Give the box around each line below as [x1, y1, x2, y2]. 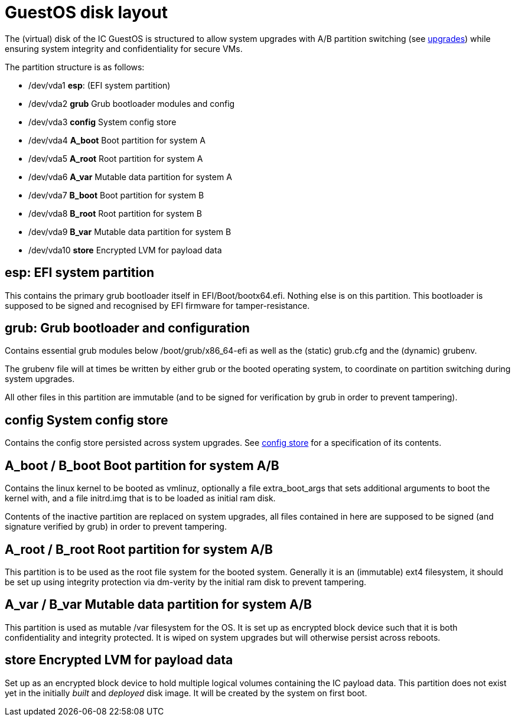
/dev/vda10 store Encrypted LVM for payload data [28, 244, 222, 255]
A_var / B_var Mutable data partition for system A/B [5, 597, 312, 612]
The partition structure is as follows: [5, 61, 145, 72]
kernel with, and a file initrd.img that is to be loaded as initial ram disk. [5, 493, 276, 504]
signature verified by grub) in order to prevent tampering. [5, 521, 227, 532]
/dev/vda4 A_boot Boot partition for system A [28, 135, 206, 145]
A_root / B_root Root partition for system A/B [5, 541, 273, 557]
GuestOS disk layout [5, 2, 168, 22]
